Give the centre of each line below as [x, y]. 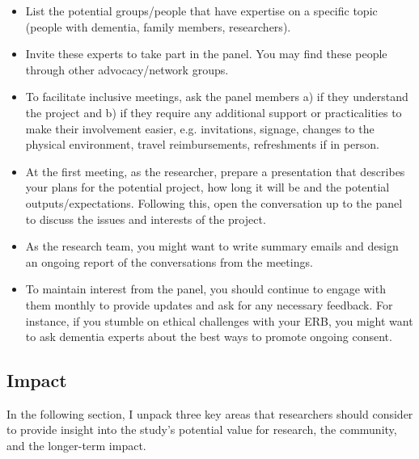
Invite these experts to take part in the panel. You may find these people [206, 54]
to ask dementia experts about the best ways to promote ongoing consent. [209, 337]
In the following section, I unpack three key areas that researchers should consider [210, 413]
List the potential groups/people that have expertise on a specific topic [201, 11]
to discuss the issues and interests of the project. [146, 219]
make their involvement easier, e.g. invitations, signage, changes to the [200, 128]
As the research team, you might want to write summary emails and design [212, 246]
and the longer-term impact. [76, 446]
